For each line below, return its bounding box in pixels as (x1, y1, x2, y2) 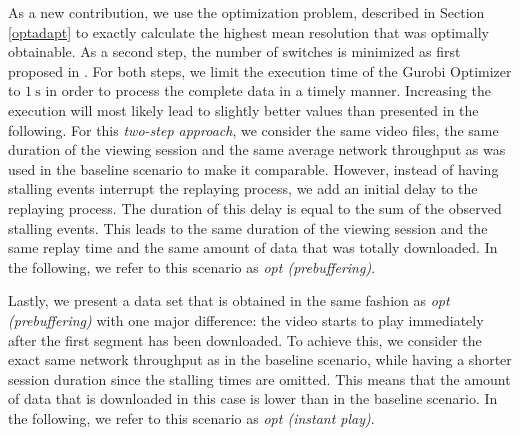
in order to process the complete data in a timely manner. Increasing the (45, 80, 492, 101)
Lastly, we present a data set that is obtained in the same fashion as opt (8, 290, 450, 311)
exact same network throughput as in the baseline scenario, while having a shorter (8, 349, 512, 370)
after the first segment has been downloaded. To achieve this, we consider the (8, 329, 482, 350)
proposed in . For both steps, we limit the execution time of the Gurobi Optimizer (8, 60, 512, 81)
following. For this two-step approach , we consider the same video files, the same (8, 119, 499, 140)
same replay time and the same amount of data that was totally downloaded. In (8, 237, 498, 258)
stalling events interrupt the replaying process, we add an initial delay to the (8, 178, 478, 199)
